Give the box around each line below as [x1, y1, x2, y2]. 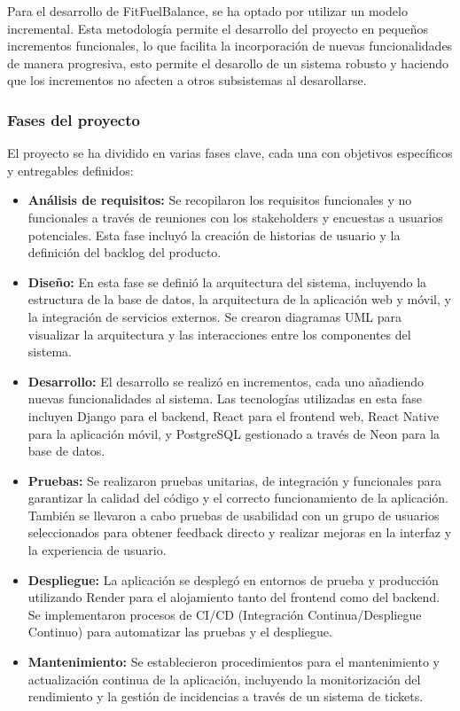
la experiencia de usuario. [27, 541, 167, 559]
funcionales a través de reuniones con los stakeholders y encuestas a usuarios [27, 207, 443, 226]
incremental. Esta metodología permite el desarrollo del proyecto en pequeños [7, 19, 429, 37]
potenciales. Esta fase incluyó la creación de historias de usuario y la [27, 225, 401, 244]
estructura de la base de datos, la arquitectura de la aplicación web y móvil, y [27, 290, 451, 309]
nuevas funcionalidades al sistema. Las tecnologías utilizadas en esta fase [27, 389, 422, 408]
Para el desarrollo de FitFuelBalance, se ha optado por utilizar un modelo [7, 2, 408, 20]
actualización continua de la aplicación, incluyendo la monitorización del [27, 669, 421, 688]
